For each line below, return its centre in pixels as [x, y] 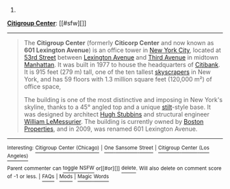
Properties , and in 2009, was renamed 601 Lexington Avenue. [111, 129]
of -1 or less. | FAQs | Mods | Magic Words [58, 177]
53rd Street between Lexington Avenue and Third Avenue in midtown [121, 57]
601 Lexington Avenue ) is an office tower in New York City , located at [122, 50]
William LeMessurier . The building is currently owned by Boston [114, 122]
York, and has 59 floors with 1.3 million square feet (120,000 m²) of [118, 79]
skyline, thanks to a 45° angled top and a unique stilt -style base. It [117, 107]
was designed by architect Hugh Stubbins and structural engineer [117, 114]
